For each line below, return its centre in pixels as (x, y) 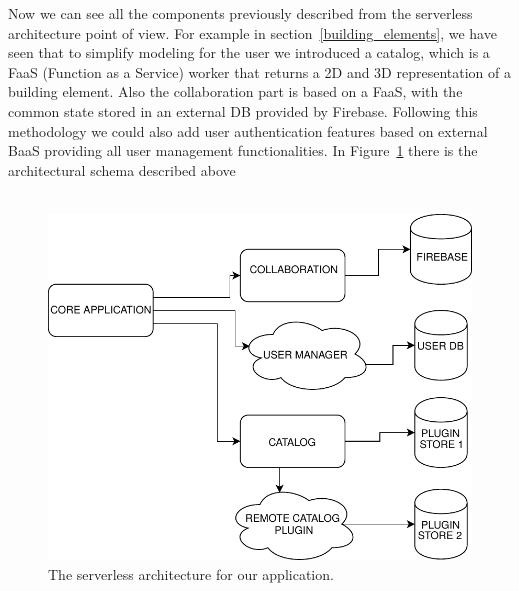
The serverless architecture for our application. (191, 573)
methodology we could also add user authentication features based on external (248, 130)
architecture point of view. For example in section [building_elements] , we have (252, 32)
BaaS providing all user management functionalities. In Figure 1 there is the (243, 150)
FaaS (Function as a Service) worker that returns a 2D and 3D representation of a (259, 71)
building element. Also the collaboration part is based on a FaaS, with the (235, 91)
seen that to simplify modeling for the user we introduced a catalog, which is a (249, 52)
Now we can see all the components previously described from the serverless (240, 13)
